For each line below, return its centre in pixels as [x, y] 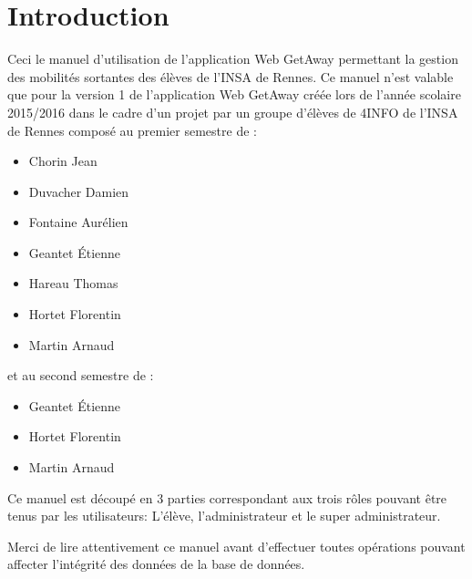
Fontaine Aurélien [78, 222]
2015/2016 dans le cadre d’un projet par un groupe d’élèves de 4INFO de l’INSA [233, 112]
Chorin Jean [63, 161]
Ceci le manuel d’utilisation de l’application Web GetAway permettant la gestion [233, 59]
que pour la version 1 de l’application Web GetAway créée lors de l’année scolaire [234, 94]
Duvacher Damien [79, 191]
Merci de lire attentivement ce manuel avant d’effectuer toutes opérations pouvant [236, 546]
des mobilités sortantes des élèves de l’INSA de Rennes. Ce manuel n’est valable [231, 76]
